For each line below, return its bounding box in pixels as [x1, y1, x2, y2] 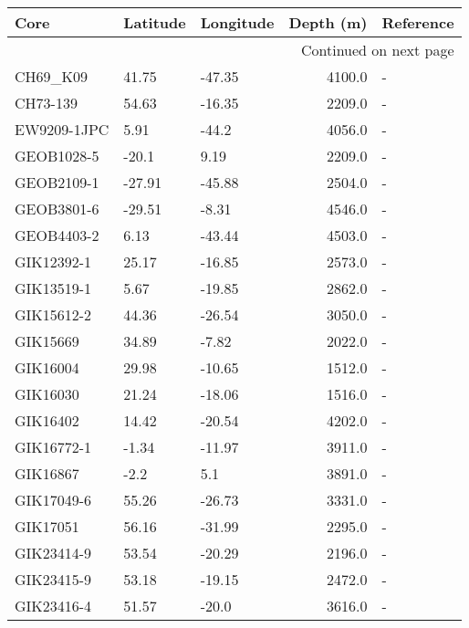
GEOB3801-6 [15, 198, 99, 219]
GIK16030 [15, 383, 79, 404]
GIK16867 [15, 463, 79, 484]
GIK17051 [15, 516, 79, 537]
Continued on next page [300, 39, 454, 60]
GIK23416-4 [15, 595, 92, 616]
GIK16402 [15, 410, 79, 431]
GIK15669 [15, 330, 79, 351]
